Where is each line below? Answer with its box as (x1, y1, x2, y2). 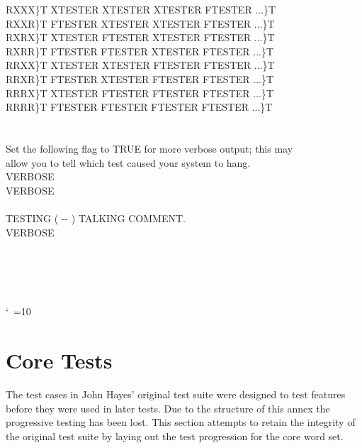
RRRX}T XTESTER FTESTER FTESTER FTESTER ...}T (6, 85, 274, 100)
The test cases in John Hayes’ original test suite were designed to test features (6, 387, 346, 402)
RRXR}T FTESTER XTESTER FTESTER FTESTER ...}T (6, 71, 274, 86)
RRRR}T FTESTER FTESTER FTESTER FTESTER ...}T (6, 99, 273, 114)
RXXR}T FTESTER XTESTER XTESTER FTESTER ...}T (6, 16, 275, 31)
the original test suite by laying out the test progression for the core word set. (6, 428, 344, 443)
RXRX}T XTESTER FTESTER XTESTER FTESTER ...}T (6, 30, 275, 45)
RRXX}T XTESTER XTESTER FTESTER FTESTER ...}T (6, 58, 275, 72)
